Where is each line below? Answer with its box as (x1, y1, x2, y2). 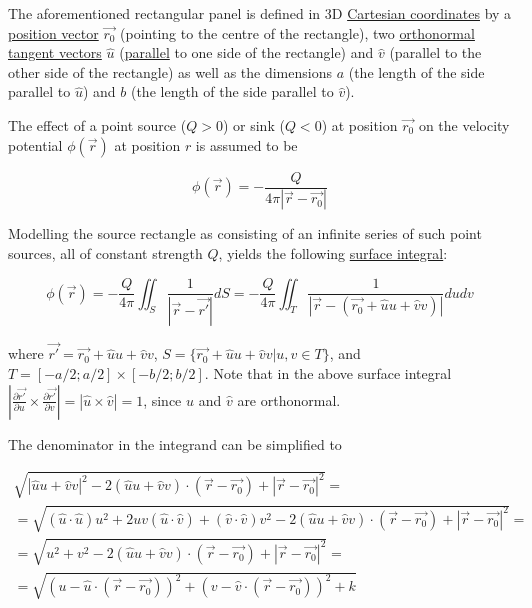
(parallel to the (389, 42, 482, 63)
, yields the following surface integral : (218, 243, 448, 264)
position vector (8, 22, 99, 43)
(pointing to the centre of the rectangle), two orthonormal (120, 22, 475, 43)
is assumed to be (195, 134, 298, 155)
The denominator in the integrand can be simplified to (8, 433, 342, 454)
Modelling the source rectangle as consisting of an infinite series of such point (8, 223, 482, 244)
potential (8, 134, 63, 155)
